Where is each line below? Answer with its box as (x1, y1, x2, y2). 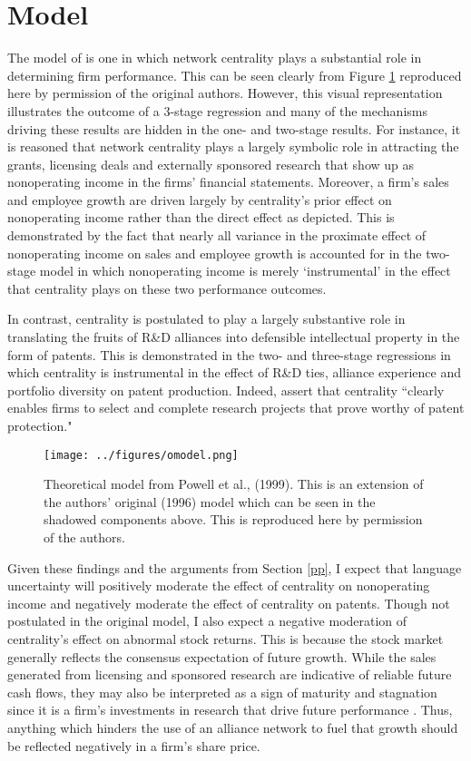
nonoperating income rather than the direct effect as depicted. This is (7, 208, 395, 227)
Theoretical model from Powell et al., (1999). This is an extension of (44, 474, 424, 493)
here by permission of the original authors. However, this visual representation (7, 83, 443, 102)
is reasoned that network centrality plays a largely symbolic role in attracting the (7, 137, 459, 156)
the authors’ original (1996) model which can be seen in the (44, 492, 376, 511)
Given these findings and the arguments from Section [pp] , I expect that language (7, 558, 462, 577)
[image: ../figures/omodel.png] (44, 448, 239, 462)
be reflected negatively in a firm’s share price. (7, 736, 260, 755)
